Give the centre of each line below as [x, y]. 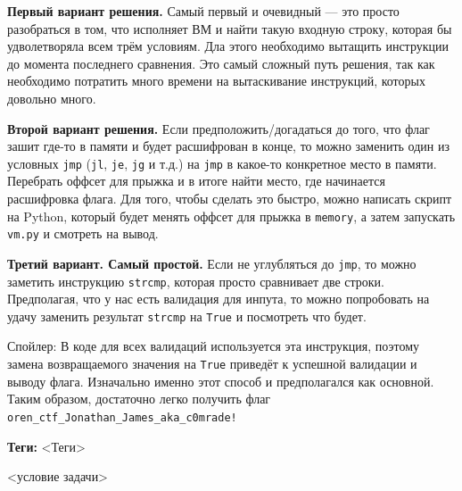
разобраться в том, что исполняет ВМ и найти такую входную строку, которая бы [230, 28]
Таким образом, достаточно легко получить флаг [139, 399]
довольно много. [52, 98]
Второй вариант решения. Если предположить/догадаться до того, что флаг [219, 128]
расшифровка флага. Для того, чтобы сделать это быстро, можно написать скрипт [230, 198]
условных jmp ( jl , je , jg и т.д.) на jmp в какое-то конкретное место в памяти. [222, 163]
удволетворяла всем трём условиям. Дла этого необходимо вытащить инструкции [228, 46]
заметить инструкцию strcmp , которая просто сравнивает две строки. [196, 281]
